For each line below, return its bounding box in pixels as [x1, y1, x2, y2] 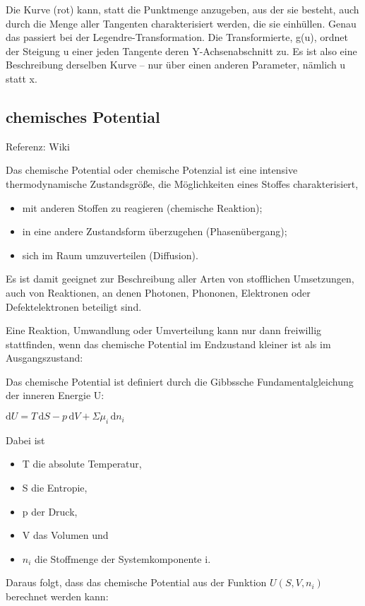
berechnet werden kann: [6, 589, 109, 604]
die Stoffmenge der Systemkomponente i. [35, 551, 211, 566]
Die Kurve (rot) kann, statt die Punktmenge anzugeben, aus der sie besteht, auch [6, 2, 359, 16]
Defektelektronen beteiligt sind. [6, 299, 142, 314]
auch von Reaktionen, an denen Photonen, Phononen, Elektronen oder [6, 285, 311, 299]
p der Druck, [22, 504, 78, 518]
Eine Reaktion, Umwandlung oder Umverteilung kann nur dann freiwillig [6, 323, 322, 338]
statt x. [6, 71, 37, 85]
